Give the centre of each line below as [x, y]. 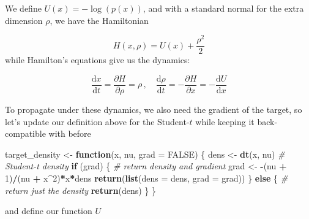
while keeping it [225, 121]
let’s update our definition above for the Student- [97, 121]
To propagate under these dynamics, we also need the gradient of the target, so [154, 109]
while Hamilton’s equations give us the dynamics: [98, 60]
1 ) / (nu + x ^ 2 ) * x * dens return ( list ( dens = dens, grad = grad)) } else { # [147, 178]
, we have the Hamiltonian [99, 20]
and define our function [49, 211]
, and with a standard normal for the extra [223, 8]
